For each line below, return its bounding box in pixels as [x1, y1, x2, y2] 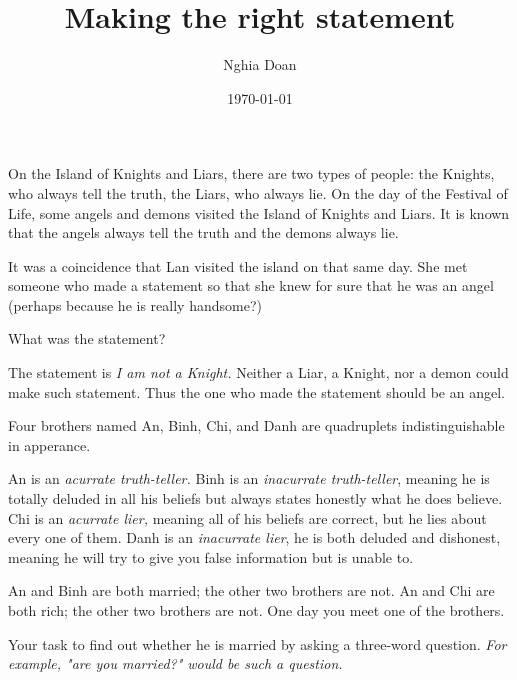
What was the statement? [8, 328, 166, 349]
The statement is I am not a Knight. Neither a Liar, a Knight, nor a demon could [8, 362, 509, 383]
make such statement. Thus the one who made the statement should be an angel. [8, 381, 505, 402]
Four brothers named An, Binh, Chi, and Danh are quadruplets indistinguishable [8, 415, 505, 436]
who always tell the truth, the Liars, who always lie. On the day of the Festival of [8, 182, 508, 203]
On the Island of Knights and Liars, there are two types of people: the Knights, [8, 163, 495, 184]
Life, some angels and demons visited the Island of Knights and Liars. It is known [8, 202, 510, 223]
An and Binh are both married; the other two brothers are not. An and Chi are [8, 580, 495, 601]
